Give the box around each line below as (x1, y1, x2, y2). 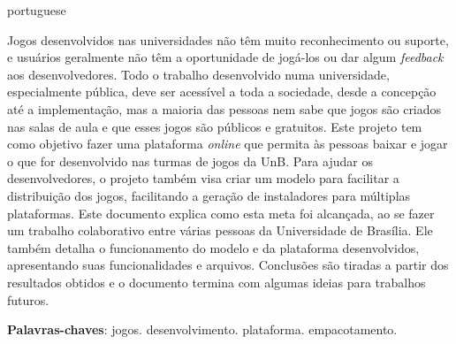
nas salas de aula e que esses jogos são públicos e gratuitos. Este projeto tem (7, 117, 422, 135)
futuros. (7, 290, 49, 309)
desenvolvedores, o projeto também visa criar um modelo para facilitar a (7, 169, 399, 187)
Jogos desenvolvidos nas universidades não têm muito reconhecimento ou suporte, (7, 30, 449, 49)
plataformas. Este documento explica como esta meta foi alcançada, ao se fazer (7, 203, 435, 222)
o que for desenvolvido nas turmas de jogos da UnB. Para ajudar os (7, 151, 373, 170)
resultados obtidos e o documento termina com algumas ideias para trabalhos (7, 272, 426, 291)
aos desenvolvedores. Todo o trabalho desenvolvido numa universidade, (7, 65, 390, 83)
